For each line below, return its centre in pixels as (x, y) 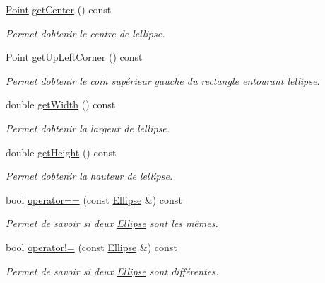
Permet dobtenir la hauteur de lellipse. (89, 176)
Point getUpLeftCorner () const (74, 57)
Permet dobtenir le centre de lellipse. (85, 33)
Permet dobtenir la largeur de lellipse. (88, 128)
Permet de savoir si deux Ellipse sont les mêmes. (112, 223)
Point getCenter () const (59, 9)
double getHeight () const (61, 152)
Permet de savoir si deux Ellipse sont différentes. (112, 271)
